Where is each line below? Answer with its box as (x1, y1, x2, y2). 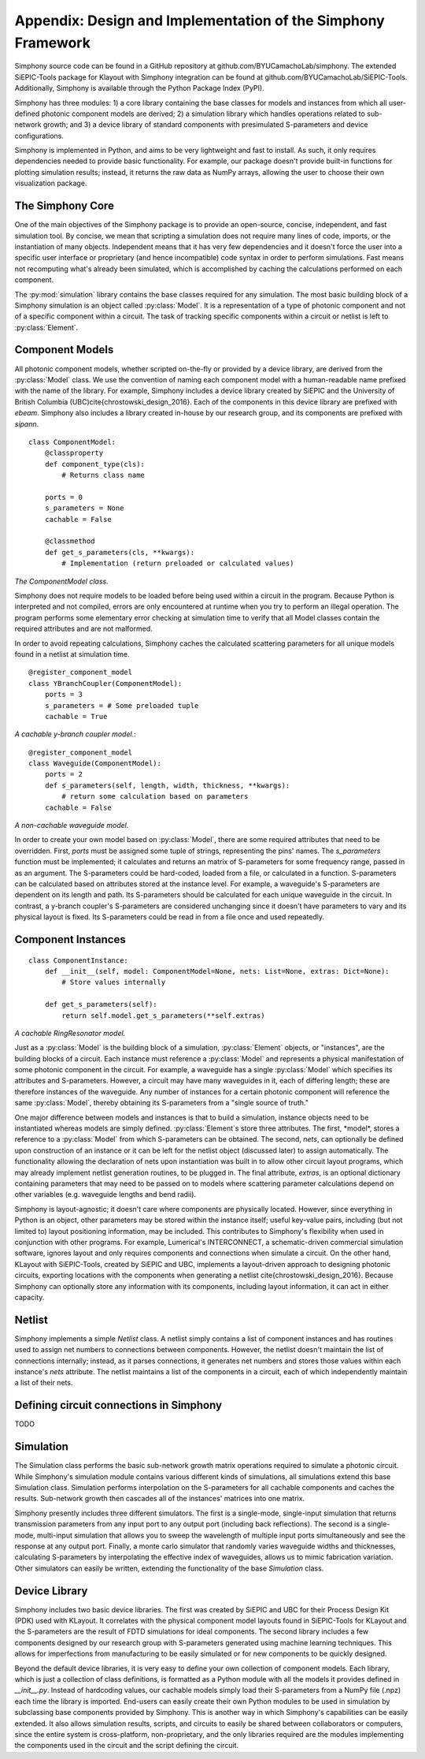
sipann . (14, 419, 39, 429)
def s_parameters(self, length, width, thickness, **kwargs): (44, 781, 290, 790)
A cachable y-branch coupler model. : (14, 729, 137, 739)
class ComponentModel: (28, 438, 116, 446)
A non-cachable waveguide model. (14, 821, 129, 830)
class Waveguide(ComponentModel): (28, 759, 161, 768)
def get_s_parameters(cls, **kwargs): (44, 548, 195, 557)
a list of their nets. (14, 1378, 73, 1388)
